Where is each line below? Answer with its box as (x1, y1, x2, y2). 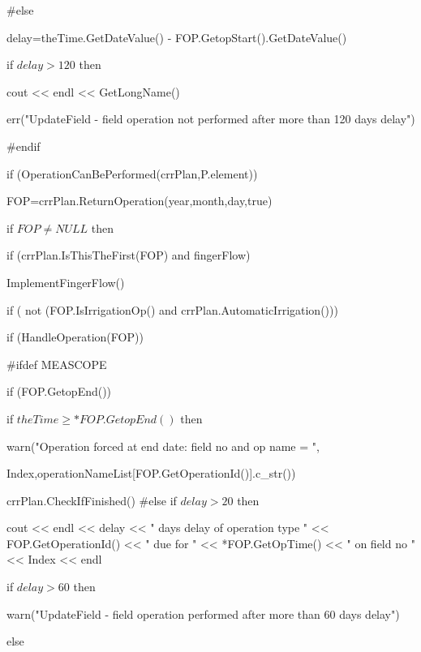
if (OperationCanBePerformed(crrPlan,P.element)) (6, 165, 258, 182)
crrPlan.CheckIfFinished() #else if (6, 491, 177, 508)
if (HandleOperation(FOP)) (6, 328, 144, 345)
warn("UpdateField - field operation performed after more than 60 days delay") (6, 605, 400, 622)
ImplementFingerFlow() (6, 273, 125, 290)
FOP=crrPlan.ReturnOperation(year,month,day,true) (6, 192, 273, 209)
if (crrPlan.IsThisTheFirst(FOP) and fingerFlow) (6, 247, 251, 264)
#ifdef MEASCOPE (6, 355, 107, 372)
